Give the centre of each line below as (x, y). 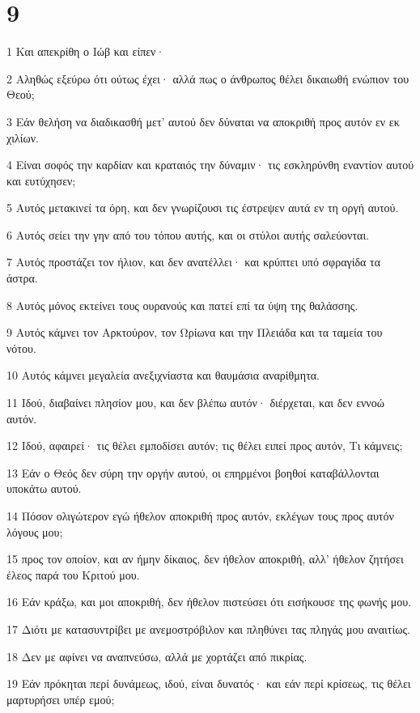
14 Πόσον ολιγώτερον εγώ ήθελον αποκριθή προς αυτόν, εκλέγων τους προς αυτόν (200, 516)
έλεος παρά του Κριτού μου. (73, 574)
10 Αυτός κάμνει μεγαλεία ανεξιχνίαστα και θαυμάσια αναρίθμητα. (163, 375)
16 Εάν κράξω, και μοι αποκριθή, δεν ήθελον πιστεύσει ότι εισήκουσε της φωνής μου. (209, 602)
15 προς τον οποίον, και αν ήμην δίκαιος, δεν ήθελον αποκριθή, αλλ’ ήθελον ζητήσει (205, 559)
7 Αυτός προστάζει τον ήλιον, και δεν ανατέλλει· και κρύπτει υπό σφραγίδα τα (194, 262)
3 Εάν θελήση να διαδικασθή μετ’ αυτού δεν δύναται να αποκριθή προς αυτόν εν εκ (203, 121)
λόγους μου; (35, 531)
